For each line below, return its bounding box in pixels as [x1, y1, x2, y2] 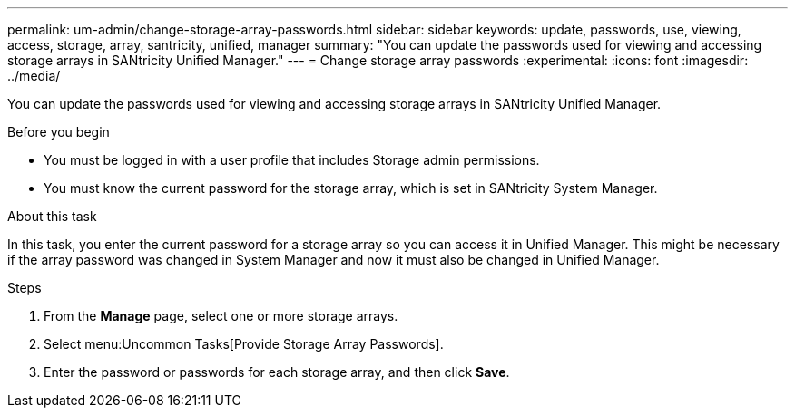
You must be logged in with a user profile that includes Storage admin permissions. [44, 152, 540, 168]
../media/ [7, 68, 61, 83]
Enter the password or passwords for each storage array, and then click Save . [44, 364, 510, 380]
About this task [7, 208, 97, 224]
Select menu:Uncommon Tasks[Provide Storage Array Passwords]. [44, 336, 444, 352]
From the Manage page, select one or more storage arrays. [44, 308, 398, 323]
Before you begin [7, 124, 110, 140]
